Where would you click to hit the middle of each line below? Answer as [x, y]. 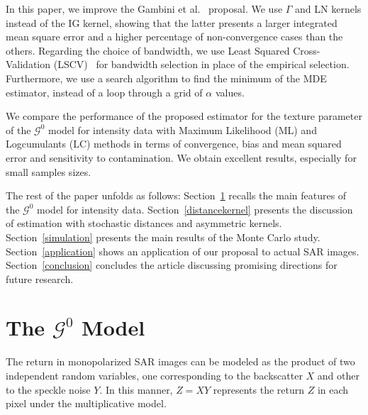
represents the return [259, 389]
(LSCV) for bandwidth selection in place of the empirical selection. [201, 64]
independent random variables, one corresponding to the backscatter [154, 375]
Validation [28, 64]
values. [230, 92]
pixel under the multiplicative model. [86, 403]
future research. [40, 278]
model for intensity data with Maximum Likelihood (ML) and [183, 129]
